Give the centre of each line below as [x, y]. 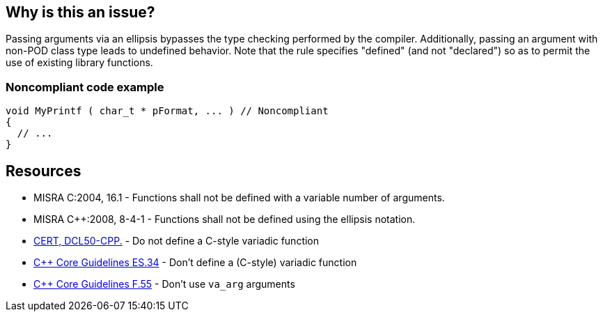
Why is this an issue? [80, 12]
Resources [44, 171]
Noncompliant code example [85, 87]
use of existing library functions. [79, 63]
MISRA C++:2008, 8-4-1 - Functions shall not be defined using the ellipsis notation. [225, 219]
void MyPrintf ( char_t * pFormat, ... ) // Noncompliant [167, 111]
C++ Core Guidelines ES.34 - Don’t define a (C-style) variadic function [195, 263]
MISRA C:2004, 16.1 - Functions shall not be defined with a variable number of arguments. [239, 198]
